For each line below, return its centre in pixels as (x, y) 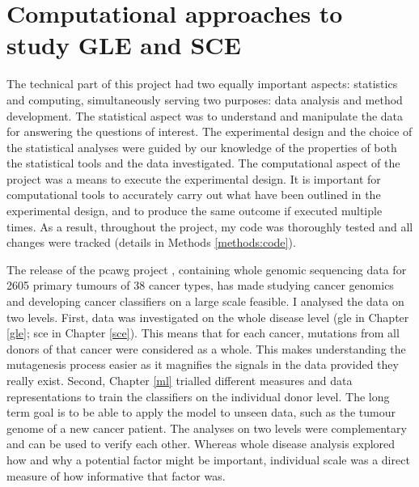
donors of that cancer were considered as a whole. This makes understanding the (206, 348)
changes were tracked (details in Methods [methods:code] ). (151, 242)
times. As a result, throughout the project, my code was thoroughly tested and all (210, 226)
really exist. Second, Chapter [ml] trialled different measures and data (180, 380)
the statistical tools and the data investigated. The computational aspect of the (203, 163)
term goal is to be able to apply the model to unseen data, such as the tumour (201, 412)
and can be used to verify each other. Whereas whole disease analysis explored (201, 444)
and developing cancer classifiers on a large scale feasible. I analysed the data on (205, 301)
